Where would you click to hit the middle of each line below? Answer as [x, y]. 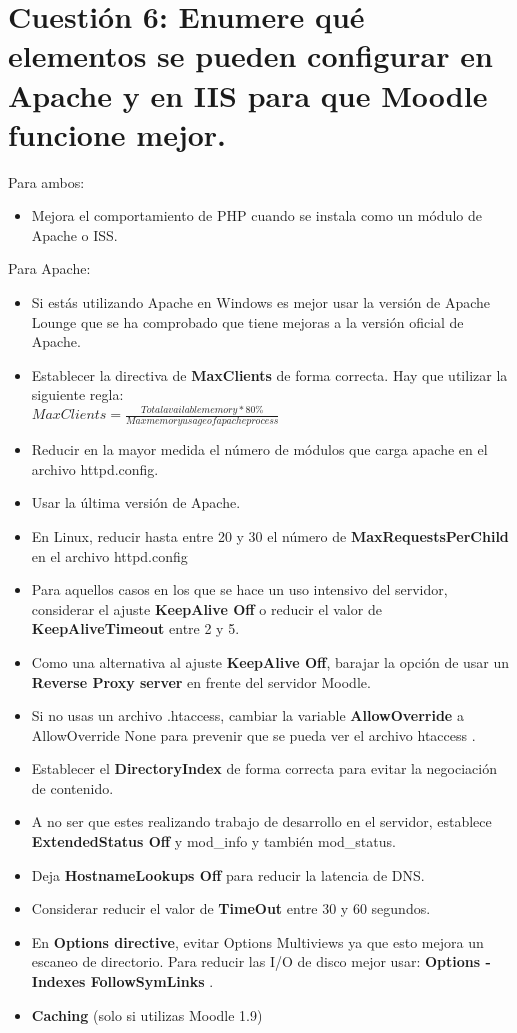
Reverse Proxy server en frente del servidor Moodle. [201, 681]
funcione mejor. [117, 133]
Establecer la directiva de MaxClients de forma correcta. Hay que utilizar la [269, 374]
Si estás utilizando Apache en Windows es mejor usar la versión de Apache [261, 302]
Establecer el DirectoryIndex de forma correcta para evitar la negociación [264, 768]
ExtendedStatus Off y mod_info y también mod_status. [213, 841]
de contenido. [72, 787]
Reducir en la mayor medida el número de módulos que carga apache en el [259, 449]
